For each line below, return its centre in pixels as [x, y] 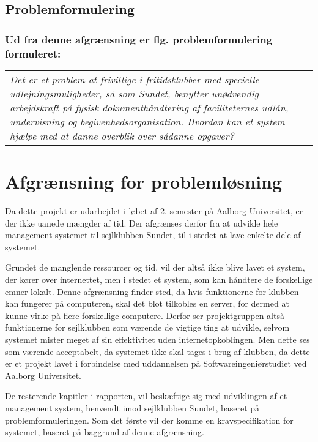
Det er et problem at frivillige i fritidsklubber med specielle [135, 79]
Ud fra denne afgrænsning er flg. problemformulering [139, 39]
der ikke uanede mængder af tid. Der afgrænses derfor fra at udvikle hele [142, 223]
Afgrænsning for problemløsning [144, 182]
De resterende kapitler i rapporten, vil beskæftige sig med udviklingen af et [146, 396]
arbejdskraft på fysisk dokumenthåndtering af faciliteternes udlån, [149, 107]
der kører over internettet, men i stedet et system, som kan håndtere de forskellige [159, 279]
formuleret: [33, 53]
